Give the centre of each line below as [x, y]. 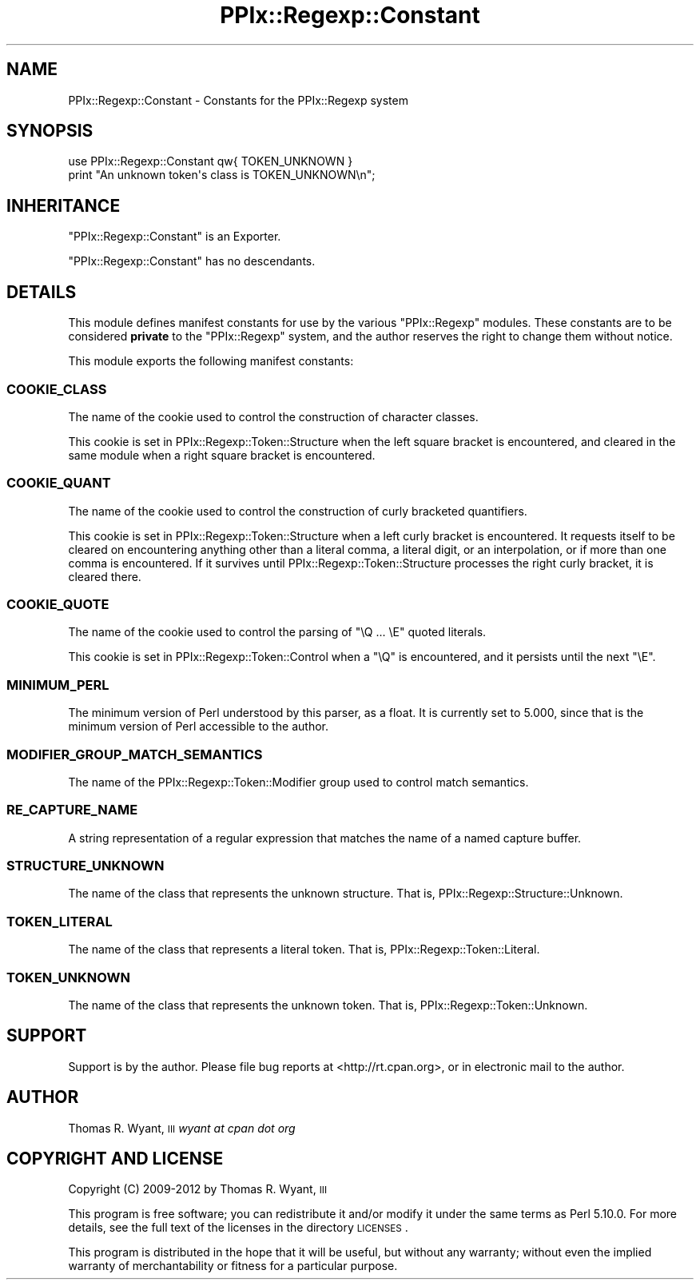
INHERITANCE [64, 205]
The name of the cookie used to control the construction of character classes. [273, 416]
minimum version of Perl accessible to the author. [199, 727]
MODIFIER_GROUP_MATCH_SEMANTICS [135, 754]
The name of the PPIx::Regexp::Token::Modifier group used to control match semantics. [298, 782]
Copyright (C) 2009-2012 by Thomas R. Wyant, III [198, 1189]
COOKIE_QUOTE [58, 604]
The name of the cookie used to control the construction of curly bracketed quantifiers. [298, 511]
